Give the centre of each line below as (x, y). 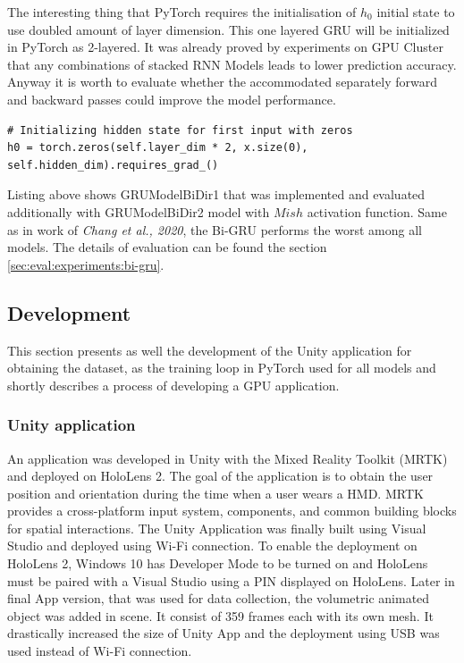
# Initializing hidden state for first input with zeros (180, 130)
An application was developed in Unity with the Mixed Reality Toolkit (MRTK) (228, 458)
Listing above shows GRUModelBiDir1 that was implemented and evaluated (216, 194)
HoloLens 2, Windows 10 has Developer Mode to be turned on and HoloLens (218, 563)
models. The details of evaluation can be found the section (167, 247)
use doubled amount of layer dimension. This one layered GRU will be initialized (228, 29)
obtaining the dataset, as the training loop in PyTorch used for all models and (222, 368)
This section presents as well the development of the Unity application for (210, 350)
